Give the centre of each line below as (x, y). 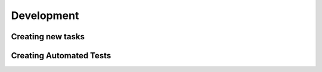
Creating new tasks (48, 37)
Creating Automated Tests (61, 56)
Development (45, 15)
